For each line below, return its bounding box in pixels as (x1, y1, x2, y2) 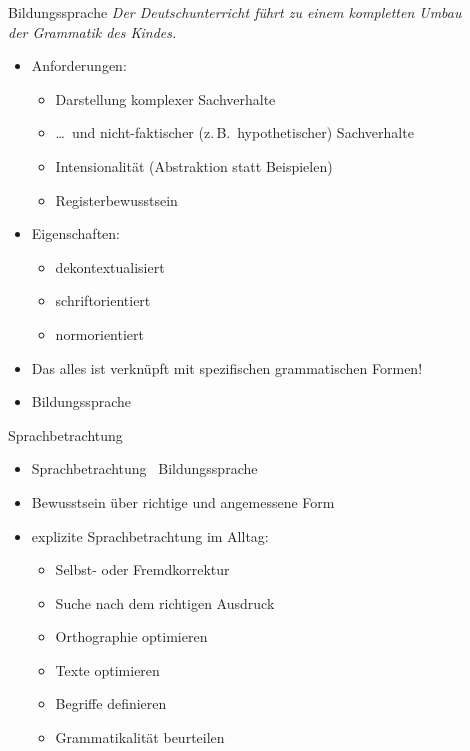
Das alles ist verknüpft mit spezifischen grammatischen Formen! (31, 357, 423, 378)
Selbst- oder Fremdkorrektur (55, 559, 230, 580)
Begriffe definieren (55, 693, 167, 714)
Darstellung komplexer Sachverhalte (55, 88, 276, 109)
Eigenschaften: (31, 223, 120, 244)
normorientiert (55, 323, 145, 344)
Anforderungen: (31, 55, 127, 76)
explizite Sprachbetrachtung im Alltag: (31, 525, 269, 546)
